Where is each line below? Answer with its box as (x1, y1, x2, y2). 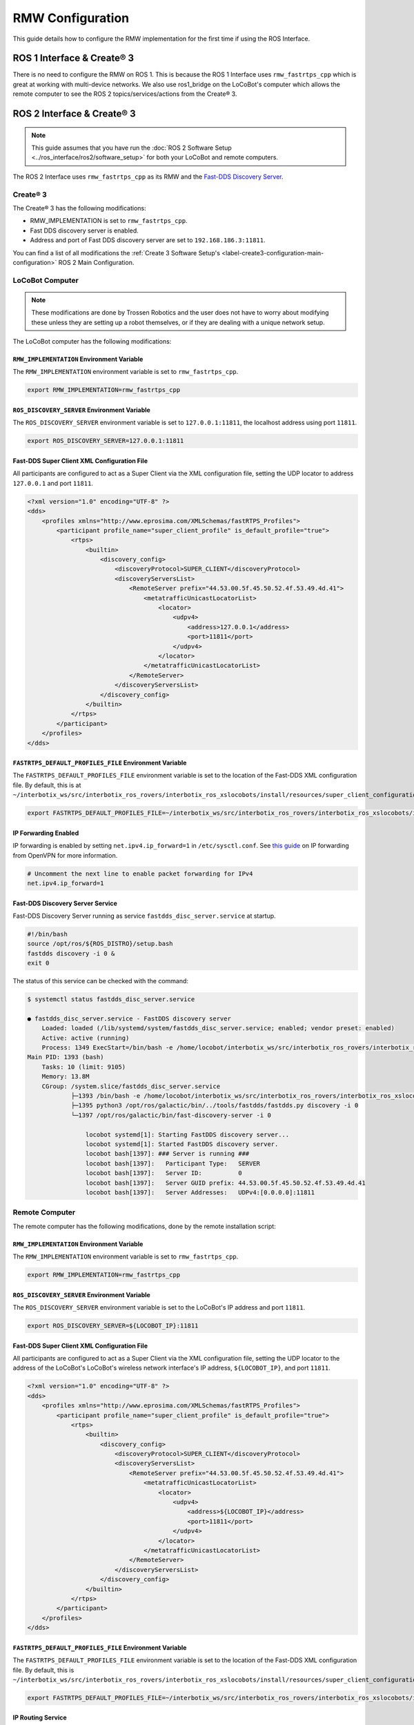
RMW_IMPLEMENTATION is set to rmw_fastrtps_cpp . (30, 217, 188, 225)
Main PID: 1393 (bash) (27, 1053, 104, 1061)
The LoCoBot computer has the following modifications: (12, 337, 172, 346)
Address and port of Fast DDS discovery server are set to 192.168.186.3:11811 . (30, 236, 266, 244)
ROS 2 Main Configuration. (58, 258, 135, 266)
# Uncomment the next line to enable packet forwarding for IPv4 (27, 869, 253, 878)
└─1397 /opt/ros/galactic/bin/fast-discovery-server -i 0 (70, 1111, 272, 1119)
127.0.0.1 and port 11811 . (12, 479, 93, 487)
